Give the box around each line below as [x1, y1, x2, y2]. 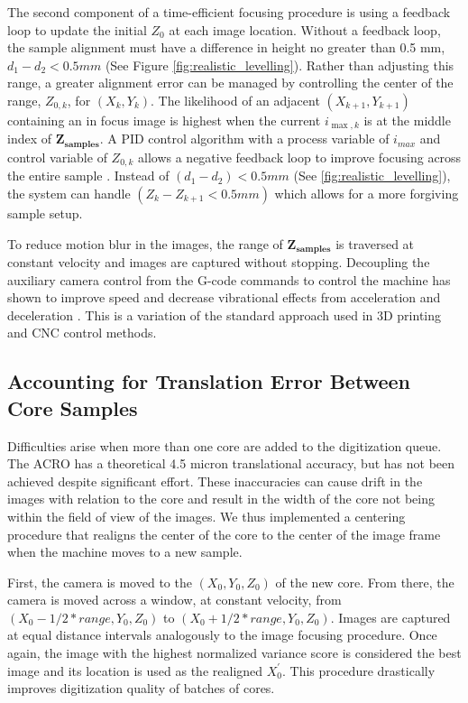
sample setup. [7, 203, 83, 222]
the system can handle [7, 183, 131, 202]
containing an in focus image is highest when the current [7, 110, 321, 129]
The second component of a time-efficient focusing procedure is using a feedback [7, 3, 451, 21]
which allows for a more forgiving [274, 183, 459, 202]
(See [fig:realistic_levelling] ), [293, 166, 451, 185]
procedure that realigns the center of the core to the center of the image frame [7, 524, 441, 543]
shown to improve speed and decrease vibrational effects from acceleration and [7, 288, 441, 307]
